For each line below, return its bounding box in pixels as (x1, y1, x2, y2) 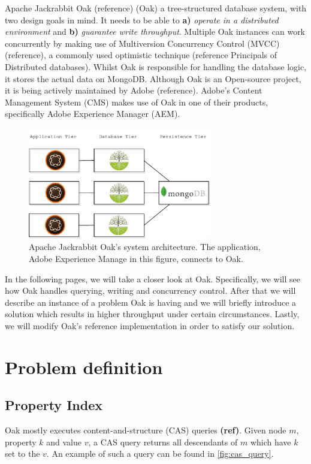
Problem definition (5, 354, 163, 379)
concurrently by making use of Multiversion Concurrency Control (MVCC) (5, 37, 280, 49)
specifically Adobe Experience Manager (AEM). (5, 107, 180, 120)
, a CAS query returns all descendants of (88, 435, 238, 448)
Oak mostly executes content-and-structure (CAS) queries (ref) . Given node (5, 424, 286, 436)
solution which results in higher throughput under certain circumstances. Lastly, (5, 308, 300, 320)
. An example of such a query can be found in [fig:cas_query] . (46, 447, 274, 460)
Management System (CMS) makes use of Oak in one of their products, (5, 95, 268, 108)
